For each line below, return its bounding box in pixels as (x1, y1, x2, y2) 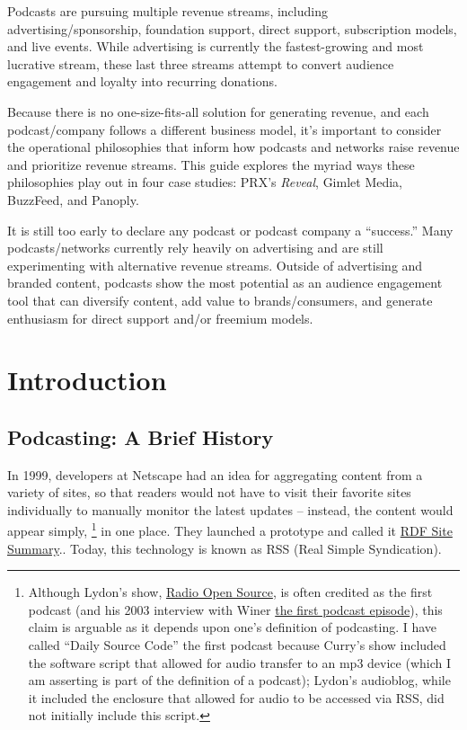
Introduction (7, 361, 167, 398)
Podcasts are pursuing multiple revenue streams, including (7, 2, 328, 20)
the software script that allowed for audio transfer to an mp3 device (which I (28, 653, 451, 672)
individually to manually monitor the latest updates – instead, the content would (7, 500, 454, 519)
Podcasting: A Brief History (7, 423, 274, 450)
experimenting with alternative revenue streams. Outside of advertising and (7, 255, 423, 274)
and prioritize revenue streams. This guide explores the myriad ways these (7, 155, 415, 174)
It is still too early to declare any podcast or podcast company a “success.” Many (7, 220, 454, 239)
